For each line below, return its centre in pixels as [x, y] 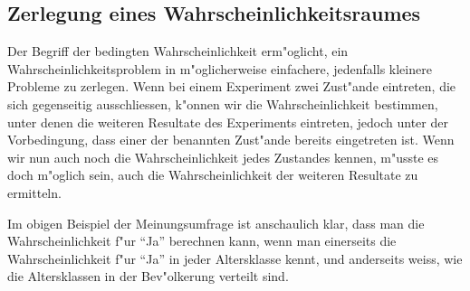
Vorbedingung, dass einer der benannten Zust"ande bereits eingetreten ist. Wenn [231, 140]
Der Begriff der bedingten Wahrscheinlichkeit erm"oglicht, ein [178, 51]
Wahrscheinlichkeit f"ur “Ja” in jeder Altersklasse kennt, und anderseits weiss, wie [235, 258]
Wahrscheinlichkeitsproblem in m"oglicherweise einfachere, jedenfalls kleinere [220, 68]
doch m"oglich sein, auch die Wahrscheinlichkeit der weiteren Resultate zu [213, 175]
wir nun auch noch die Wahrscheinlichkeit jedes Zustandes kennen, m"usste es [223, 157]
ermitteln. [34, 192]
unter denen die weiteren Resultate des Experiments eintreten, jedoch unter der [228, 122]
